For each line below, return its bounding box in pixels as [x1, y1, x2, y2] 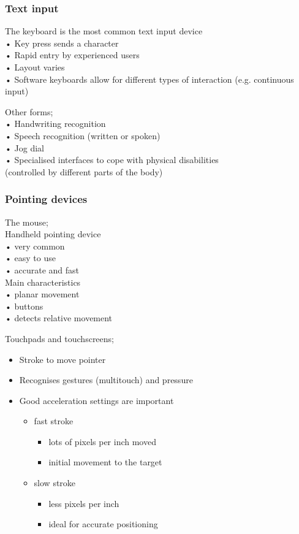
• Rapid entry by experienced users [5, 48, 140, 61]
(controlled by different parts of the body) [5, 165, 163, 178]
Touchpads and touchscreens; [5, 332, 114, 345]
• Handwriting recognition [5, 117, 106, 130]
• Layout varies [5, 61, 65, 73]
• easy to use [5, 251, 56, 264]
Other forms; [5, 105, 53, 118]
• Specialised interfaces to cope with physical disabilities [5, 153, 219, 166]
